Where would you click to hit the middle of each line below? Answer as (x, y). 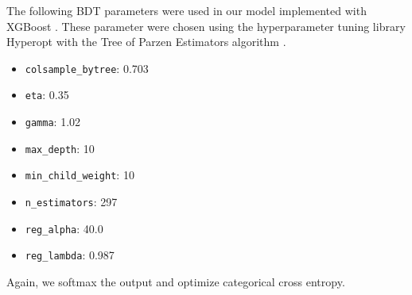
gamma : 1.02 (53, 122)
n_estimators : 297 (71, 202)
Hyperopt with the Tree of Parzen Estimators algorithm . (146, 42)
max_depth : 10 (60, 148)
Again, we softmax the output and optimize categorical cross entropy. (176, 282)
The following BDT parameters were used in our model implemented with (187, 10)
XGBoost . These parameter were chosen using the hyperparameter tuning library (206, 26)
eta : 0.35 (47, 95)
